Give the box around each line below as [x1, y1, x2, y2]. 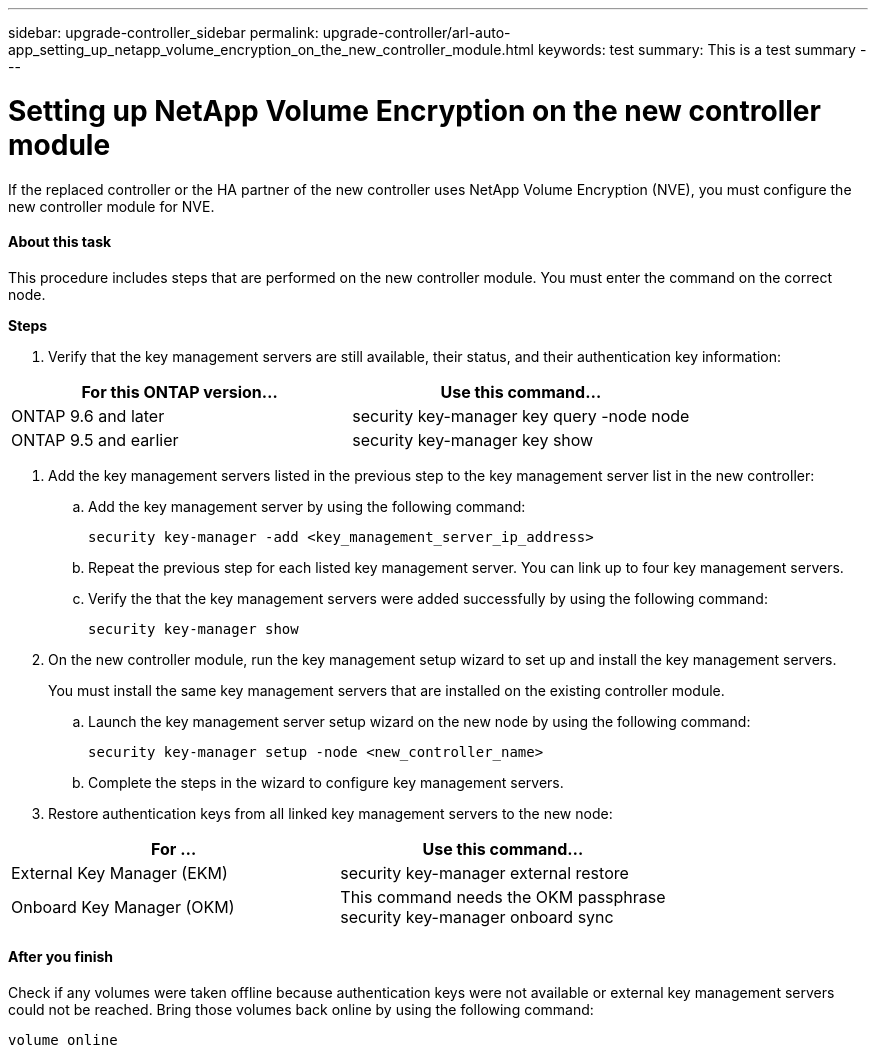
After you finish [8, 948, 114, 966]
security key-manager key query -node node [352, 405, 690, 426]
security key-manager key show [352, 429, 594, 450]
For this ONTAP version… [81, 381, 278, 402]
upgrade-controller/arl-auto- [322, 24, 511, 41]
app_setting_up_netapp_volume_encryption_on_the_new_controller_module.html [8, 41, 534, 58]
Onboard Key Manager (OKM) [11, 896, 235, 917]
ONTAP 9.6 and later [11, 405, 165, 426]
